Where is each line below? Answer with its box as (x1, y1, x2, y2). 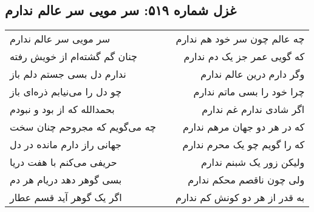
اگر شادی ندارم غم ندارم (202, 102, 305, 117)
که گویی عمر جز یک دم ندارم (183, 49, 305, 64)
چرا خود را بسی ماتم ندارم (193, 84, 305, 99)
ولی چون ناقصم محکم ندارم (188, 173, 305, 187)
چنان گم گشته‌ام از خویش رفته (10, 49, 137, 64)
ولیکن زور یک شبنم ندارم (200, 155, 305, 169)
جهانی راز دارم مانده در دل (10, 137, 121, 152)
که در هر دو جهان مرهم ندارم (182, 120, 305, 134)
